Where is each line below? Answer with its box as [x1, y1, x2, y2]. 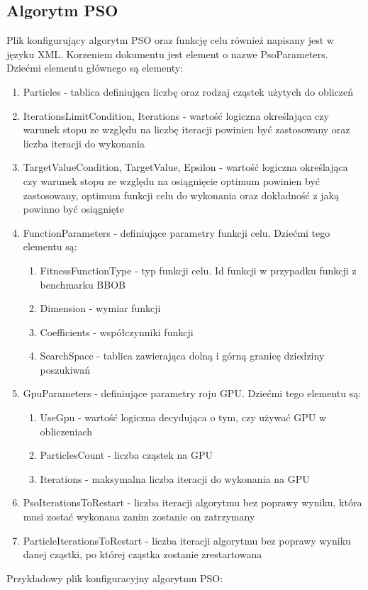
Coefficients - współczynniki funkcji [40, 324, 194, 339]
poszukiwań [40, 362, 91, 377]
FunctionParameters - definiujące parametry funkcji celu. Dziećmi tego [23, 225, 330, 240]
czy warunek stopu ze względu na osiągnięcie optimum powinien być [23, 173, 320, 188]
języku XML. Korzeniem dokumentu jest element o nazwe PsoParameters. [6, 46, 328, 61]
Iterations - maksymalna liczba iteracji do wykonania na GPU [40, 471, 310, 486]
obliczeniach [40, 423, 93, 438]
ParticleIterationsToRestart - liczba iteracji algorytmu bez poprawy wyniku [23, 533, 351, 547]
